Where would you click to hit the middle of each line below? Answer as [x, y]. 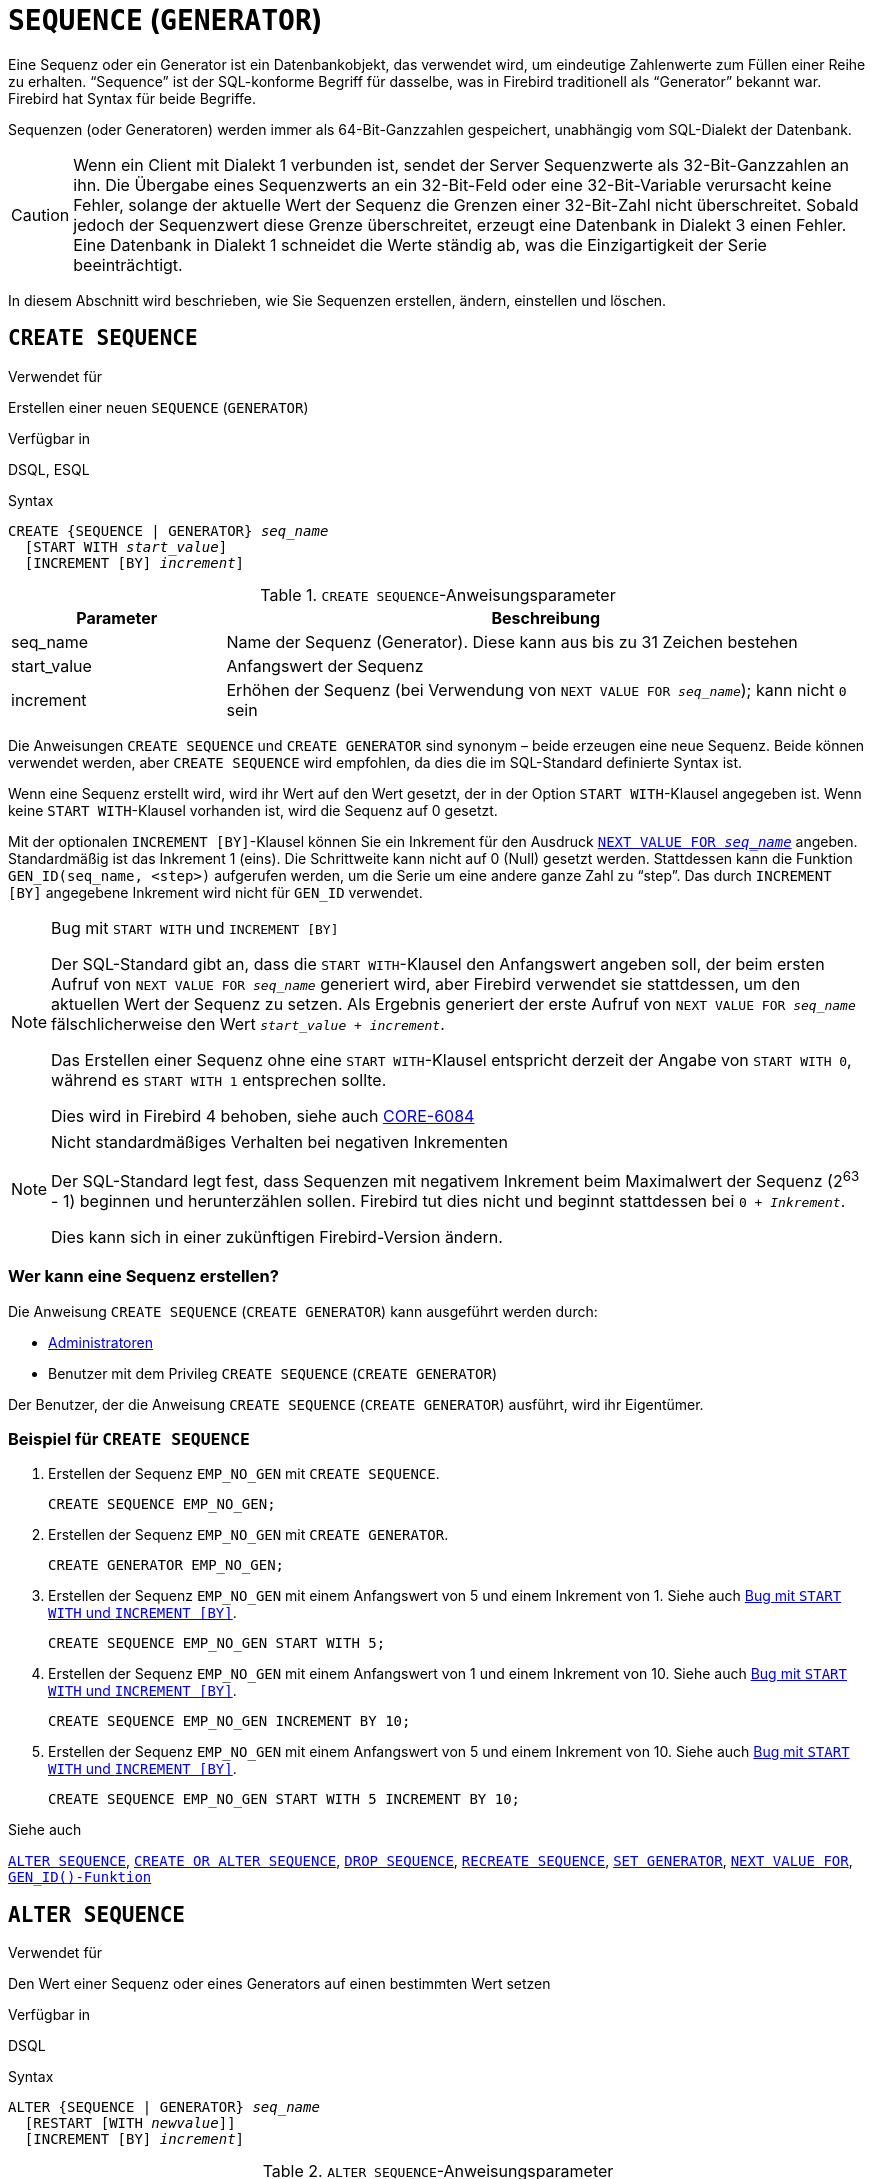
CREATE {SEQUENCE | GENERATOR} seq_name [168, 530]
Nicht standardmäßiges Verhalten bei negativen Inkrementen [279, 1141]
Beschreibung [546, 617]
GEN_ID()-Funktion [80, 1877]
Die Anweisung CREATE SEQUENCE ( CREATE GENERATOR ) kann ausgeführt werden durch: [303, 1311]
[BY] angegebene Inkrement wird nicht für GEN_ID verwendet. [215, 892]
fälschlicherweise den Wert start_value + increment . [248, 1023]
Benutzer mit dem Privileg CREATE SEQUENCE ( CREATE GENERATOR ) [272, 1373]
